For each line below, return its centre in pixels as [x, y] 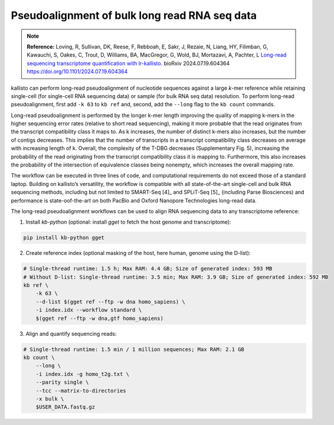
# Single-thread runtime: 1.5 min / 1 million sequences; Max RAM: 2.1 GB [134, 349]
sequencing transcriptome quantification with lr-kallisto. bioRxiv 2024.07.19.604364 [128, 63]
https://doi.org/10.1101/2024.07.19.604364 [77, 71]
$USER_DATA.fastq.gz [66, 407]
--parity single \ [62, 382]
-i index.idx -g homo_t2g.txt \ [83, 374]
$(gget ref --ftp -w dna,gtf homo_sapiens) [99, 318]
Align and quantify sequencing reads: [71, 334]
